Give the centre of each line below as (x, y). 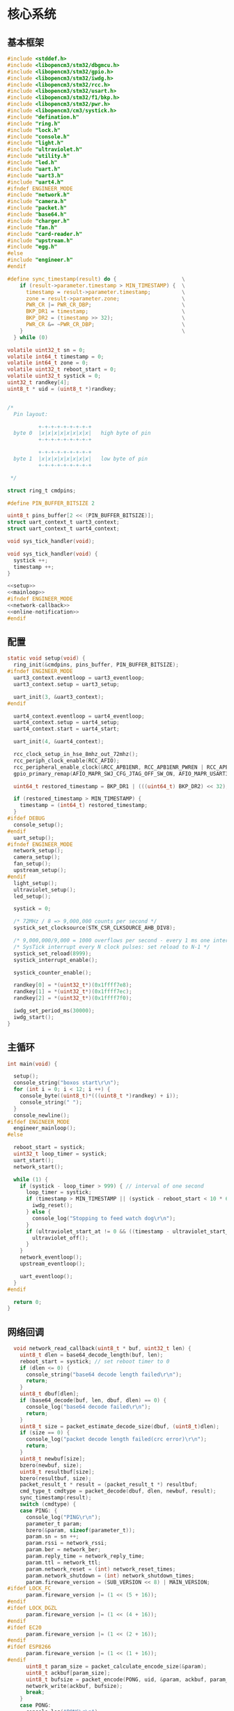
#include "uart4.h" (36, 182)
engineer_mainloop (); (45, 1128)
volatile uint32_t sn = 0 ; (46, 350)
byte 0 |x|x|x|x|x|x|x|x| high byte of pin (82, 434)
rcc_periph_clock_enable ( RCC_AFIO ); (67, 761)
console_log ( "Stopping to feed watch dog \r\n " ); (104, 1218)
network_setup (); (39, 851)
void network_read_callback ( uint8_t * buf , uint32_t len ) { (102, 1349)
